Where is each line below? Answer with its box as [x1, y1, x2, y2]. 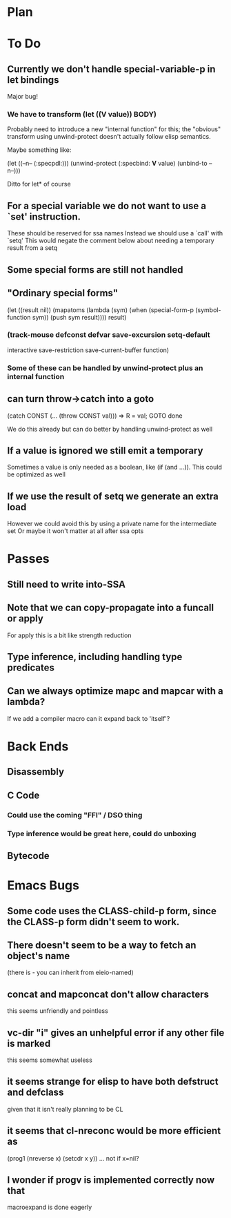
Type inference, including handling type [7, 650, 183, 663]
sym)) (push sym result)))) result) [32, 313, 127, 321]
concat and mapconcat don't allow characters [7, 988, 209, 1000]
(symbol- [195, 305, 221, 314]
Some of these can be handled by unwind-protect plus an [7, 363, 203, 373]
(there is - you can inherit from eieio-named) [7, 968, 134, 977]
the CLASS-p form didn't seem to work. [7, 916, 180, 927]
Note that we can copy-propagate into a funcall [7, 602, 214, 614]
